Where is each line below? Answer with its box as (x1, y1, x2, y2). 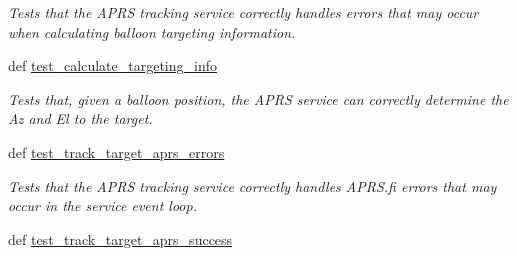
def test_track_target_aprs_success (8, 228, 233, 249)
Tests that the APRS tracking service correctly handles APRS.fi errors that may (8, 175, 497, 196)
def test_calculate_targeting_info (8, 55, 217, 76)
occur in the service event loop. (8, 195, 197, 216)
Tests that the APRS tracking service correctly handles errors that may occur (8, 2, 479, 22)
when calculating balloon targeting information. (8, 21, 296, 42)
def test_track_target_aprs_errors (8, 141, 225, 162)
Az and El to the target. (8, 108, 153, 129)
